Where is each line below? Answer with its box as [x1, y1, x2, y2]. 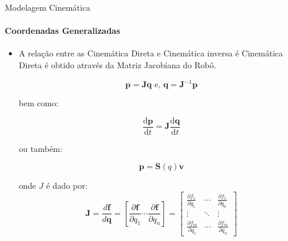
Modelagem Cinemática [5, 1, 90, 13]
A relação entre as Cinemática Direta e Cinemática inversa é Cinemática [18, 47, 283, 59]
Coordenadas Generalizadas [5, 24, 121, 37]
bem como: [18, 97, 59, 109]
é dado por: [46, 179, 88, 192]
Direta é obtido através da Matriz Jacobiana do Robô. [18, 58, 216, 71]
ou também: [18, 142, 62, 154]
